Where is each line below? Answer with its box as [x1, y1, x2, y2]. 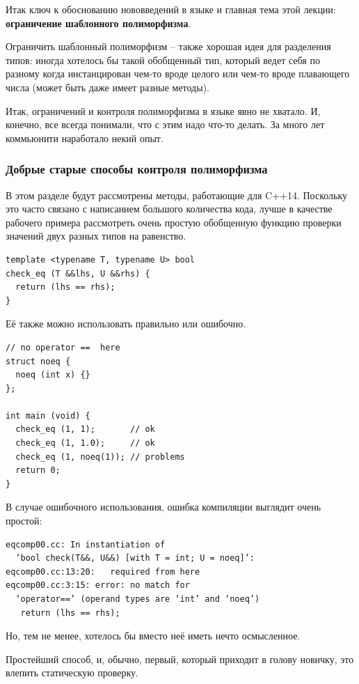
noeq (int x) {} [15, 370, 90, 380]
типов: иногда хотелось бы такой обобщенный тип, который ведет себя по [6, 52, 320, 67]
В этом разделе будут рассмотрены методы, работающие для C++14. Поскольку [6, 187, 348, 202]
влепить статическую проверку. [6, 665, 139, 680]
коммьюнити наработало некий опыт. [6, 130, 163, 145]
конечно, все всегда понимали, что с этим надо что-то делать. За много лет [6, 117, 325, 132]
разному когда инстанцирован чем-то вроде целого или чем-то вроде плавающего [6, 66, 350, 81]
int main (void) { [6, 410, 90, 421]
